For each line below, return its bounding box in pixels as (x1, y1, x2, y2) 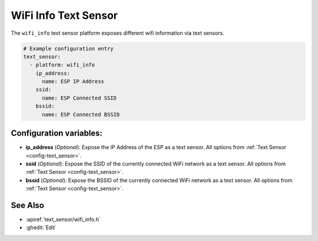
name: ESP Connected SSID (42, 94, 117, 101)
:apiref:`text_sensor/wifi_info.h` (25, 216, 101, 223)
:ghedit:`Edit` (25, 224, 57, 231)
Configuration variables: (11, 128, 103, 138)
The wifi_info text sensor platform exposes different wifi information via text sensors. (11, 29, 224, 37)
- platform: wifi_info (29, 62, 95, 68)
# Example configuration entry (23, 45, 114, 52)
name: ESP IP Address (42, 78, 104, 85)
